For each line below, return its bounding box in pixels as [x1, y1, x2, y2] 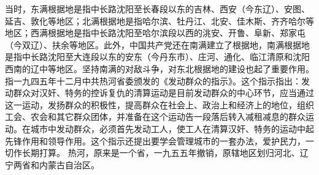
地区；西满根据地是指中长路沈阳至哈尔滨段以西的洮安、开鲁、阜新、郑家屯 [5, 26, 306, 39]
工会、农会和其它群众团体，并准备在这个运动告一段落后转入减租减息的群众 [5, 110, 306, 123]
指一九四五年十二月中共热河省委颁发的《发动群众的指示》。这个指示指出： [5, 74, 301, 87]
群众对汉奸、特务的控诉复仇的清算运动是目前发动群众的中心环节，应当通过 [13, 86, 314, 99]
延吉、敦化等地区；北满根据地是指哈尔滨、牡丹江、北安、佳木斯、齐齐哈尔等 [5, 14, 314, 27]
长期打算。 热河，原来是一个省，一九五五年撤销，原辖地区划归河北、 [21, 146, 300, 159]
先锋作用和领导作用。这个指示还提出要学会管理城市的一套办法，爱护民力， [5, 134, 306, 147]
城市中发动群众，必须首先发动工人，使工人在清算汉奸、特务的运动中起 [30, 122, 314, 135]
